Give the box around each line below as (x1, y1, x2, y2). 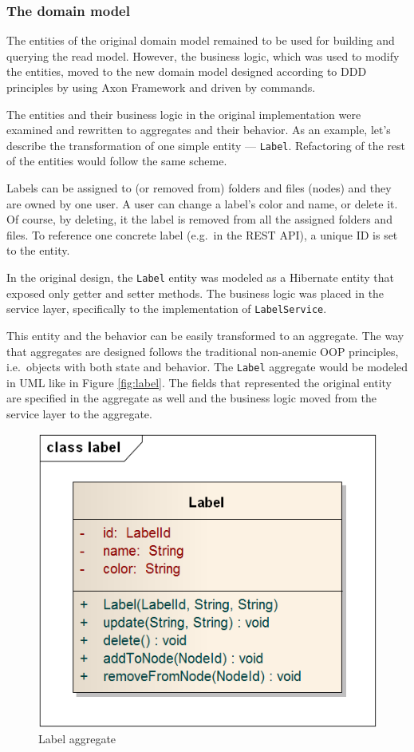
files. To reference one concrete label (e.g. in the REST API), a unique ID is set (6, 226, 398, 243)
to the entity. (6, 242, 70, 259)
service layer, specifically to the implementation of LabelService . (6, 300, 327, 317)
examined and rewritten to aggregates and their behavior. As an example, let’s (6, 121, 391, 138)
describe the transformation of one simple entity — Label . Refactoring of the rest (6, 137, 406, 153)
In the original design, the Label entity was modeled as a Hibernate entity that (6, 269, 395, 285)
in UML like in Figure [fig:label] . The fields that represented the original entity (6, 374, 392, 390)
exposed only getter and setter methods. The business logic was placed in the (6, 284, 384, 301)
